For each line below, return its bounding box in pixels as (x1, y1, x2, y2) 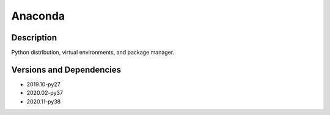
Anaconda (11, 9, 65, 23)
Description (11, 32, 57, 43)
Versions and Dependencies (11, 64, 122, 75)
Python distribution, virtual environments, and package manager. (11, 49, 175, 56)
